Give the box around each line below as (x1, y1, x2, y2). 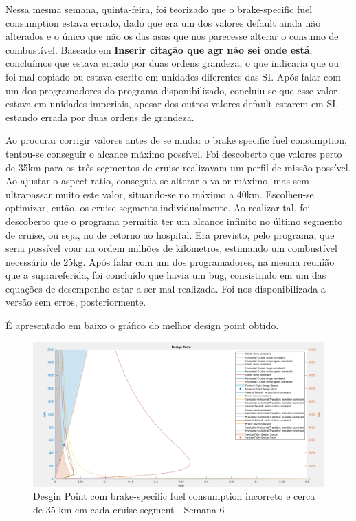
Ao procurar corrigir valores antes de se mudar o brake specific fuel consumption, (5, 133, 347, 147)
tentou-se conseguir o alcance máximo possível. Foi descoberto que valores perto (5, 146, 342, 160)
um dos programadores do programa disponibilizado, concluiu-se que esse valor (5, 83, 337, 97)
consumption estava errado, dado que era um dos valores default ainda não (5, 15, 321, 30)
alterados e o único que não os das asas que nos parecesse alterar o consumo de (5, 29, 339, 43)
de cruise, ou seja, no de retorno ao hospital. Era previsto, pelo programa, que (5, 227, 335, 242)
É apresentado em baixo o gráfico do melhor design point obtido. (5, 318, 279, 332)
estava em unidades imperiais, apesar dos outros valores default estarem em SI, (5, 96, 339, 111)
